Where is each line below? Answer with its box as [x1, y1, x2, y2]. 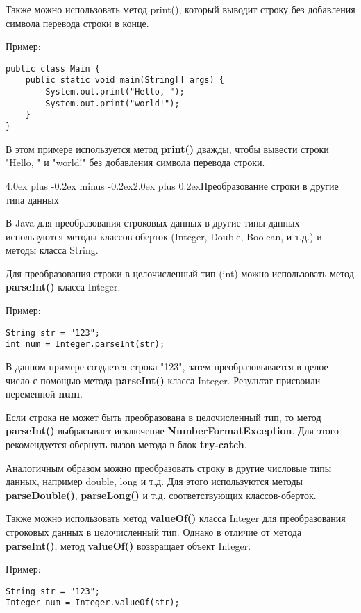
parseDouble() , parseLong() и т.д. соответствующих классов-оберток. [6, 487, 317, 502]
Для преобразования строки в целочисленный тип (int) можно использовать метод [6, 265, 354, 280]
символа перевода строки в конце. [6, 15, 149, 30]
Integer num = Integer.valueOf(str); [6, 598, 180, 608]
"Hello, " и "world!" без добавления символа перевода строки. [6, 155, 265, 170]
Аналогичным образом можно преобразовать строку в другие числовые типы [6, 460, 332, 475]
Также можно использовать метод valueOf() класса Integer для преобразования [6, 511, 346, 525]
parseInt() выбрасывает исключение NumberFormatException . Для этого [6, 423, 339, 438]
